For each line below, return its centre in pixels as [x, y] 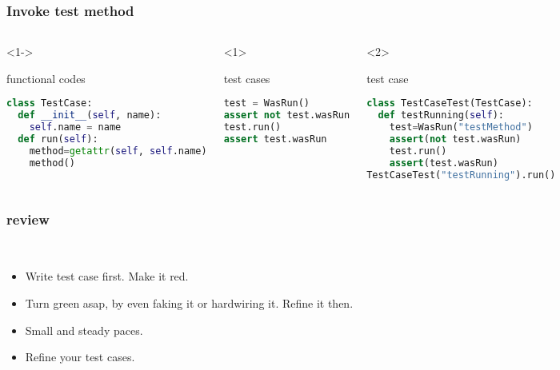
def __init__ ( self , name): [90, 115]
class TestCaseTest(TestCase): [450, 103]
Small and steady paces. [84, 330]
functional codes [46, 78]
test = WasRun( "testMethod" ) [461, 127]
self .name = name [75, 127]
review [28, 219]
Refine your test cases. [80, 357]
